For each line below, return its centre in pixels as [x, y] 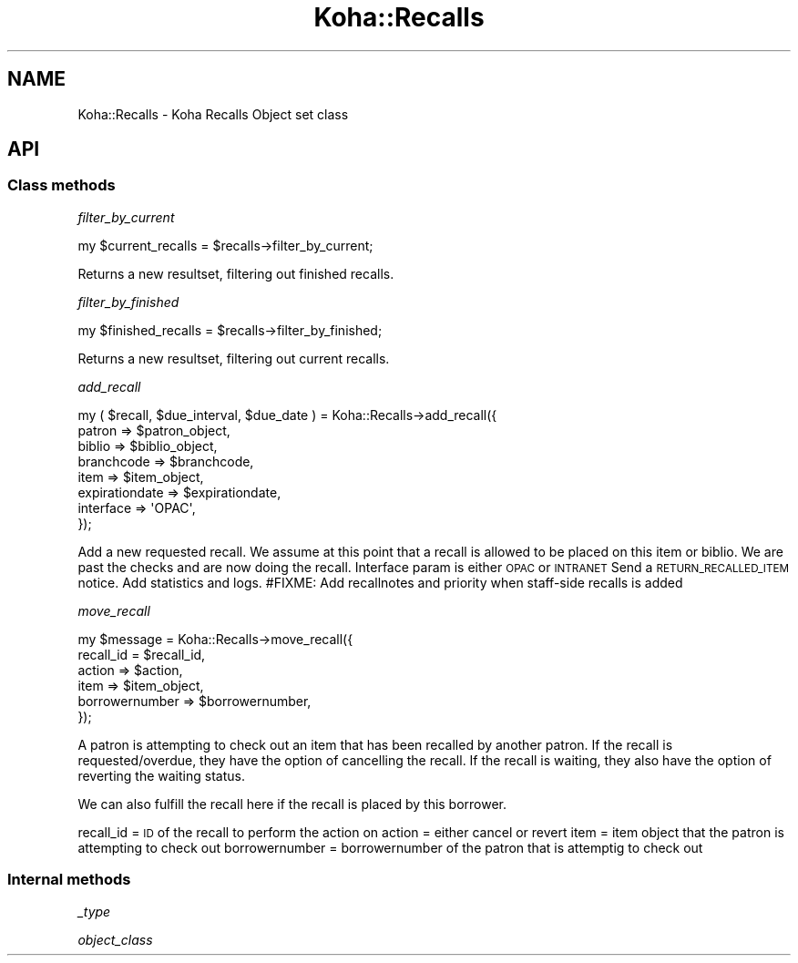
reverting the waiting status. [161, 775]
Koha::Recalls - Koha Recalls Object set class [213, 114]
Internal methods [69, 880]
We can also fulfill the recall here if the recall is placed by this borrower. [292, 804]
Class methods [61, 185]
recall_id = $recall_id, [142, 654]
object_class [115, 939]
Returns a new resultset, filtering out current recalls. [234, 358]
